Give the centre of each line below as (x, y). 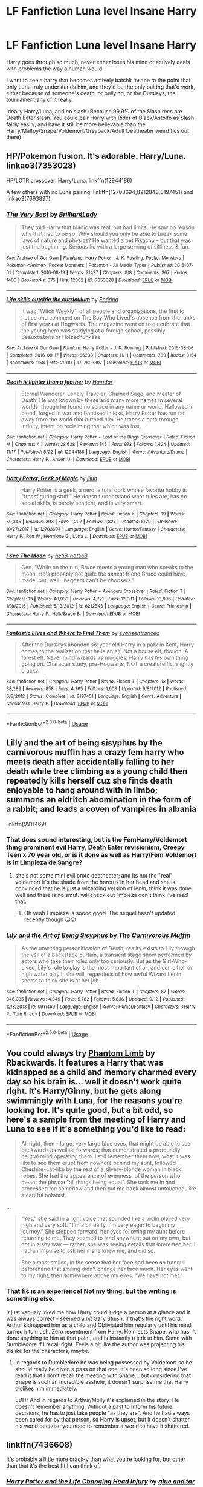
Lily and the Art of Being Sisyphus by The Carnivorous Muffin (98, 935)
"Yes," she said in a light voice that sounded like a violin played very (105, 1219)
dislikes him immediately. (46, 1388)
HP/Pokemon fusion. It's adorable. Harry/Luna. (96, 156)
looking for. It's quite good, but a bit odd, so (90, 1110)
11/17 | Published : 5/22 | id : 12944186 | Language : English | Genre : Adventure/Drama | (97, 452)
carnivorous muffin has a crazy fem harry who (95, 752)
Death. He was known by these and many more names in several (101, 400)
